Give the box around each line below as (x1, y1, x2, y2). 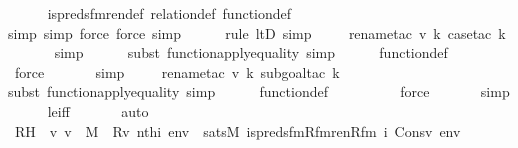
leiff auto (47, 100, 149, 121)
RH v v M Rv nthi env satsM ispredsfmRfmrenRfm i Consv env (14, 120, 461, 141)
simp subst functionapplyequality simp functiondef (54, 42, 448, 63)
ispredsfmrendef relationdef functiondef (47, 3, 292, 23)
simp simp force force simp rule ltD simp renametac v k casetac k (8, 22, 506, 43)
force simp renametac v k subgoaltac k (14, 61, 340, 82)
